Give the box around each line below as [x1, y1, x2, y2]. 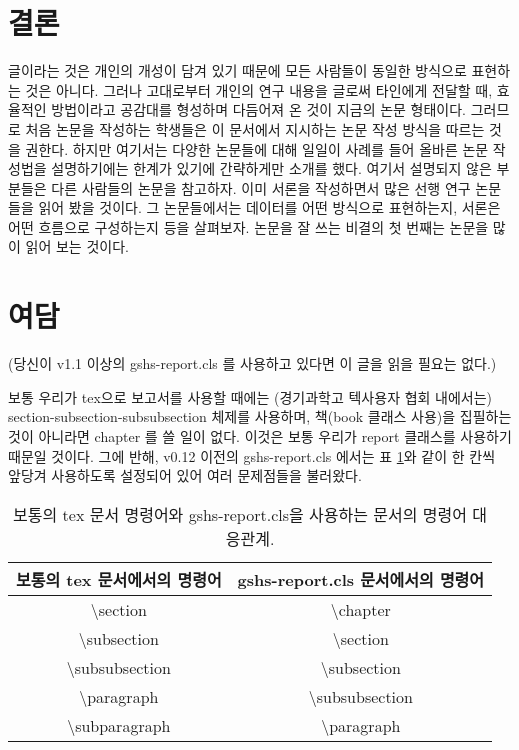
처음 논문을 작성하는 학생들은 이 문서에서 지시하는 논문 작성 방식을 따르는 [25, 118, 485, 139]
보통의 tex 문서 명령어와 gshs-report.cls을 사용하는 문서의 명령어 [13, 502, 467, 526]
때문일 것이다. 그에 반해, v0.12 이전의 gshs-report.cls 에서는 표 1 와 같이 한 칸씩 [8, 445, 496, 466]
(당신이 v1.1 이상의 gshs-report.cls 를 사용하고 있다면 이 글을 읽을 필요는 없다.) [8, 353, 497, 374]
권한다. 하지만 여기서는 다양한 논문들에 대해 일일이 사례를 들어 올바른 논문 [25, 138, 489, 159]
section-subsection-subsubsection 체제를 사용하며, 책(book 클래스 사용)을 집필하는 [8, 406, 512, 427]
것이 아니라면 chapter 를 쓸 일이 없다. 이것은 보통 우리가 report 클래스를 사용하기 [8, 425, 512, 446]
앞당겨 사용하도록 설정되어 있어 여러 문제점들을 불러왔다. [8, 465, 362, 486]
